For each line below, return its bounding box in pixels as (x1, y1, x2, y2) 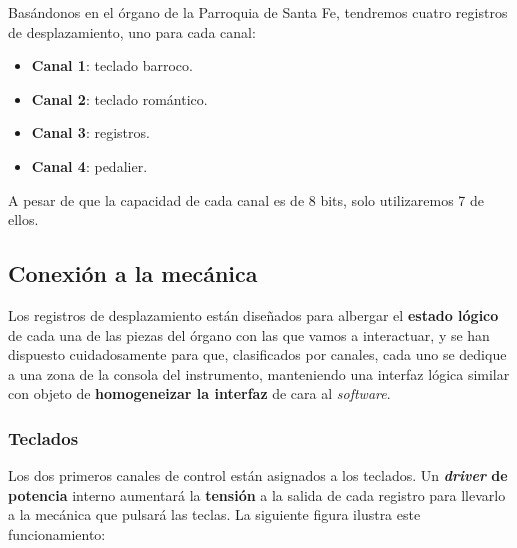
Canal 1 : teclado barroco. (31, 55, 193, 76)
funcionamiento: (8, 523, 106, 544)
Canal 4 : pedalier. (31, 155, 148, 176)
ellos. (8, 209, 39, 230)
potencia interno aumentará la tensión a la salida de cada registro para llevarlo (8, 484, 506, 505)
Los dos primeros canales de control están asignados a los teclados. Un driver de (8, 465, 508, 486)
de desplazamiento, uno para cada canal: (8, 21, 256, 42)
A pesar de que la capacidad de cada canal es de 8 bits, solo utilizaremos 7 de (8, 189, 485, 210)
